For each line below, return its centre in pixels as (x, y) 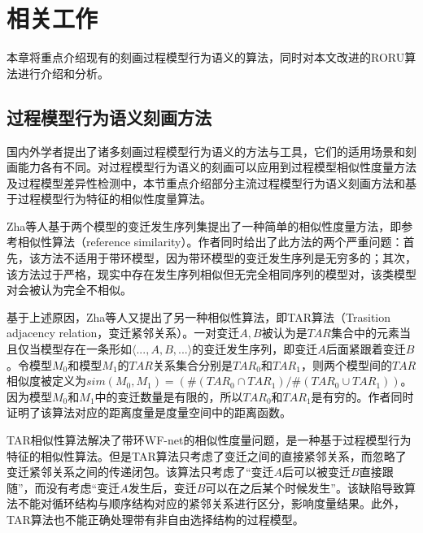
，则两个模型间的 (346, 364)
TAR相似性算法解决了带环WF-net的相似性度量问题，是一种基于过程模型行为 (209, 440)
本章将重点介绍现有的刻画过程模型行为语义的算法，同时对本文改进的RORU (206, 57)
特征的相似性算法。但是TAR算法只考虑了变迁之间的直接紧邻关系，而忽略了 (207, 455)
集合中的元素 (365, 333)
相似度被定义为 (46, 381)
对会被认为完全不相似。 (69, 290)
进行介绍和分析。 (63, 73)
